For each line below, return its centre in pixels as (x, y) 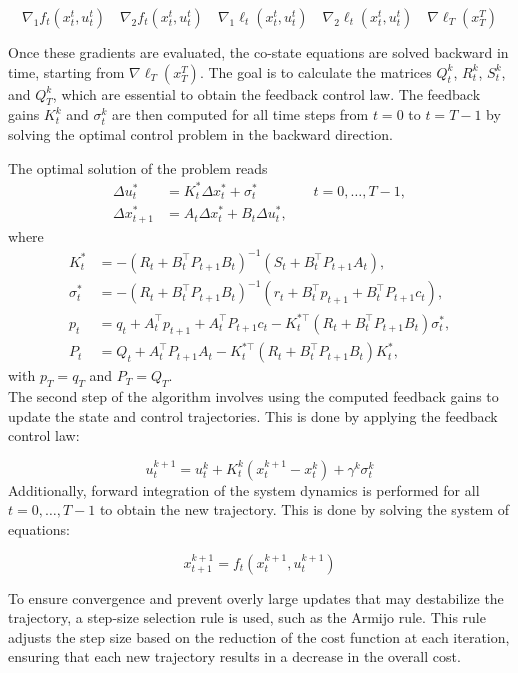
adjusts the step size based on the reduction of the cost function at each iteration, (259, 636)
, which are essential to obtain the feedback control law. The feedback (266, 93)
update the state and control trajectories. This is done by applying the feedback (253, 415)
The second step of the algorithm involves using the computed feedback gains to (253, 396)
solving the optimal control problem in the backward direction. (200, 133)
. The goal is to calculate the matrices (315, 71)
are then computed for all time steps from (240, 114)
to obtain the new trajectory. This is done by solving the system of (304, 509)
